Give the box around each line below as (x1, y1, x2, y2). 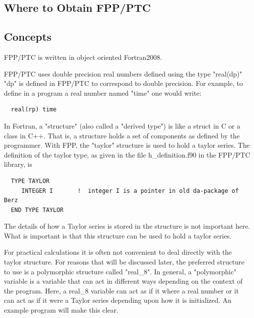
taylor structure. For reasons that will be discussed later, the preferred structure (4, 257, 245, 267)
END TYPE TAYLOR (11, 206, 64, 213)
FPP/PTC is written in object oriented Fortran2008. (4, 52, 162, 62)
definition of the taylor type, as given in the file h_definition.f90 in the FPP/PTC (4, 149, 251, 159)
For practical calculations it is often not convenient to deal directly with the (4, 247, 232, 257)
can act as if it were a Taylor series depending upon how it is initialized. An (4, 295, 232, 305)
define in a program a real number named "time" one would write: (4, 87, 202, 98)
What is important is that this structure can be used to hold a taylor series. (4, 230, 232, 240)
